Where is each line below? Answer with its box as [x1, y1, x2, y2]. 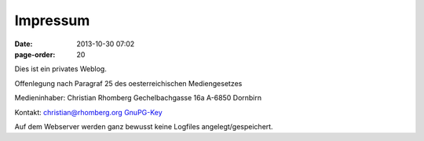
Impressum [14, 12, 90, 29]
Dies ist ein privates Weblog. [14, 64, 108, 74]
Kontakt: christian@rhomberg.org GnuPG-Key [14, 107, 163, 117]
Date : [14, 39, 33, 49]
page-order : [14, 49, 56, 59]
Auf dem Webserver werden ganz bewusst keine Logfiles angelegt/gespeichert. [14, 121, 274, 131]
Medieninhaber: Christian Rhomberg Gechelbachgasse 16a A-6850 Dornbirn [14, 93, 262, 103]
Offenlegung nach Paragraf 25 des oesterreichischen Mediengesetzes [14, 78, 243, 88]
